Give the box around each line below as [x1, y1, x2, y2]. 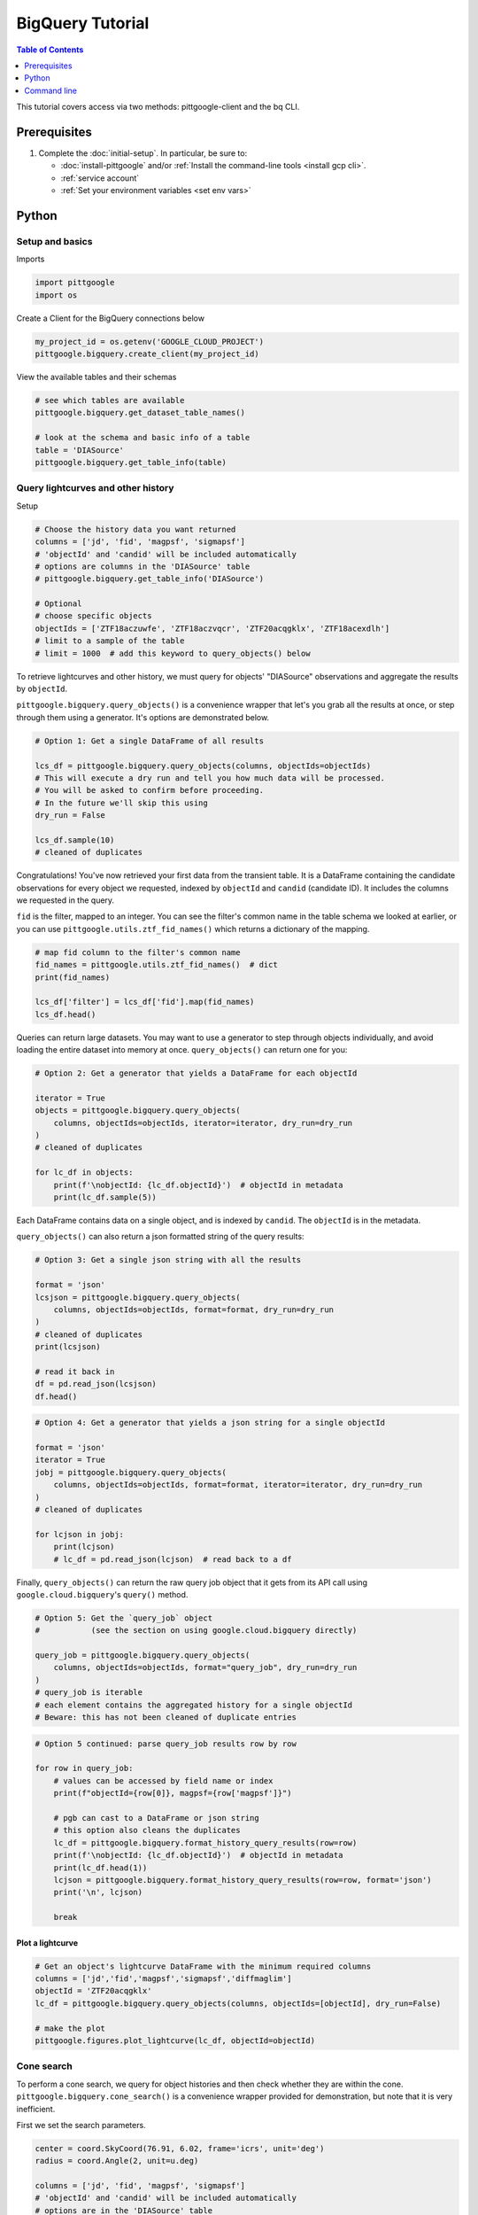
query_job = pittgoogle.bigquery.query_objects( [35, 1651, 251, 1660]
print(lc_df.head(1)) [53, 1862, 148, 1873]
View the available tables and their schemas [16, 372, 177, 383]
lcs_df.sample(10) [35, 835, 115, 845]
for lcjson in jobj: [35, 1529, 124, 1539]
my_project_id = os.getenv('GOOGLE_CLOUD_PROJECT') [35, 337, 265, 346]
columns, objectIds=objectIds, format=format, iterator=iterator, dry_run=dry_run [53, 1480, 423, 1490]
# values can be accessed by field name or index [53, 1776, 274, 1785]
